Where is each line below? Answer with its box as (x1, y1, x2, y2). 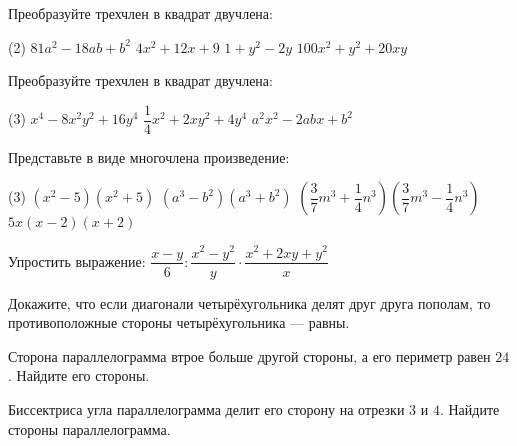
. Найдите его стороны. (8, 365, 150, 386)
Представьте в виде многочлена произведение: (8, 146, 290, 167)
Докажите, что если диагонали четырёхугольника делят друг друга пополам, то (8, 292, 491, 313)
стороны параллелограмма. (8, 418, 171, 439)
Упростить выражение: (8, 250, 146, 271)
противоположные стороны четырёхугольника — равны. (8, 312, 350, 333)
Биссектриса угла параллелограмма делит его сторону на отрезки (8, 398, 405, 419)
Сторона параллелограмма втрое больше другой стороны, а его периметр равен (8, 345, 491, 366)
